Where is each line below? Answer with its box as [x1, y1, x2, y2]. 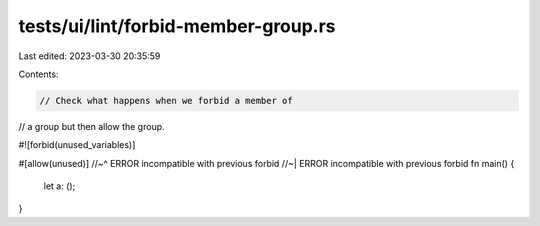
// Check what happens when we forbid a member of [39, 95, 294, 106]
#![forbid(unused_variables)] [18, 139, 136, 151]
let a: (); [43, 180, 76, 192]
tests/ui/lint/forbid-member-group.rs [18, 15, 336, 37]
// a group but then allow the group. [18, 120, 165, 132]
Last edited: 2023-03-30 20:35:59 [18, 50, 161, 62]
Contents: [18, 68, 59, 80]
